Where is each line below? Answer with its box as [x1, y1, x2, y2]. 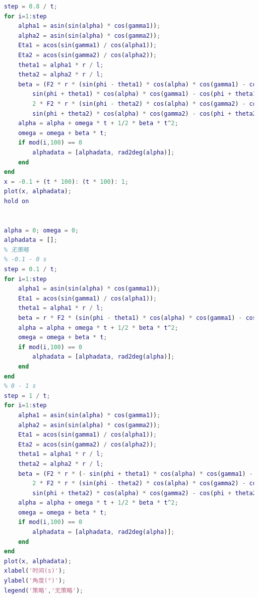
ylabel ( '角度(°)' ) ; [4, 577, 66, 585]
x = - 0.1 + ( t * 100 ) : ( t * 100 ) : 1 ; [4, 178, 129, 185]
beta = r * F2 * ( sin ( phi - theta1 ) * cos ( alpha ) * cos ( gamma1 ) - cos [18, 314, 257, 321]
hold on [4, 197, 29, 205]
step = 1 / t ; [4, 392, 51, 399]
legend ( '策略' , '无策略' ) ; [4, 587, 83, 594]
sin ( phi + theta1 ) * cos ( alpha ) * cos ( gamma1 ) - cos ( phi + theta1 [32, 90, 257, 98]
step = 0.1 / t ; [4, 266, 58, 273]
